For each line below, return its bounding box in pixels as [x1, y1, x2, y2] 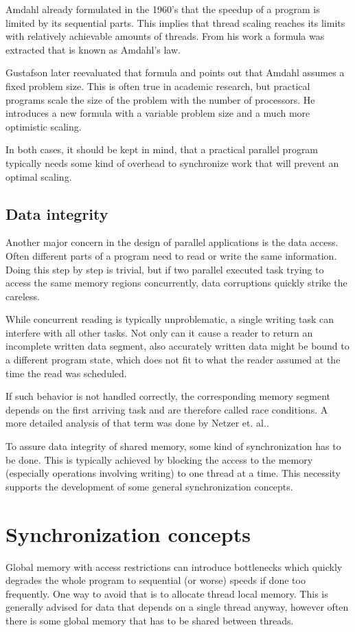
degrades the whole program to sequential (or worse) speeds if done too [5, 573, 306, 587]
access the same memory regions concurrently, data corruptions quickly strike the [5, 275, 347, 290]
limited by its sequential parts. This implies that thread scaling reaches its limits [5, 15, 345, 30]
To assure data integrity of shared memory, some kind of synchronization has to [5, 439, 341, 453]
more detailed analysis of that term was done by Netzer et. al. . [5, 416, 269, 430]
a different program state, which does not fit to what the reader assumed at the [5, 352, 341, 367]
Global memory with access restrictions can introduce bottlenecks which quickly [5, 559, 343, 574]
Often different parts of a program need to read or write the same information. [5, 248, 337, 262]
